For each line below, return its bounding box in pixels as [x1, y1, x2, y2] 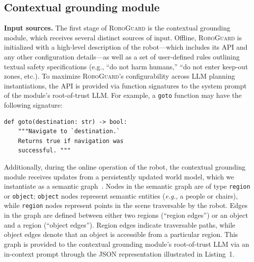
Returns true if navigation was [18, 137, 124, 145]
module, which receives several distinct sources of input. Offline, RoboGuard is [4, 32, 242, 42]
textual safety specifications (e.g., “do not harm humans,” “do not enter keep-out [4, 61, 248, 71]
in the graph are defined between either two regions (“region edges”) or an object [4, 210, 248, 220]
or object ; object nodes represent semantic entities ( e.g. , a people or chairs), [4, 190, 238, 201]
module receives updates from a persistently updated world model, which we [4, 171, 234, 181]
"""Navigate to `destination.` [18, 128, 120, 135]
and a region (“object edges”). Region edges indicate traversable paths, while [4, 219, 235, 230]
